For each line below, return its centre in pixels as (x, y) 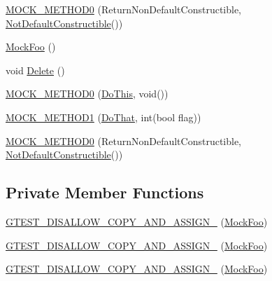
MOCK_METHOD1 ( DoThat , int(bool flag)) (103, 117)
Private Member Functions (105, 192)
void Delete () (35, 70)
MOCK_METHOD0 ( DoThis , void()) (87, 94)
